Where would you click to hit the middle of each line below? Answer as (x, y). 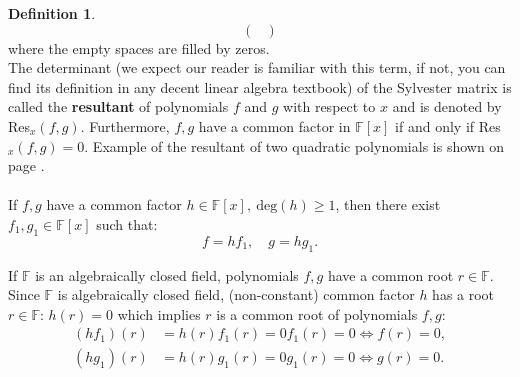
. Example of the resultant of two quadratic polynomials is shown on (294, 145)
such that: (127, 223)
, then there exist (388, 204)
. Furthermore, (125, 125)
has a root (463, 294)
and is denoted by (447, 106)
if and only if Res (448, 125)
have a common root (390, 274)
